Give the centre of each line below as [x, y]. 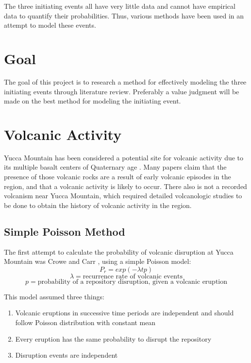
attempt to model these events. [50, 25]
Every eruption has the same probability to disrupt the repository [113, 338]
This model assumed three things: [54, 296]
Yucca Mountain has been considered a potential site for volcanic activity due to [124, 157]
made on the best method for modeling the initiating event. [92, 101]
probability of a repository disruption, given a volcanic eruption [133, 282]
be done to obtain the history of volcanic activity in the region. [98, 205]
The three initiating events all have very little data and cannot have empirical [120, 6]
